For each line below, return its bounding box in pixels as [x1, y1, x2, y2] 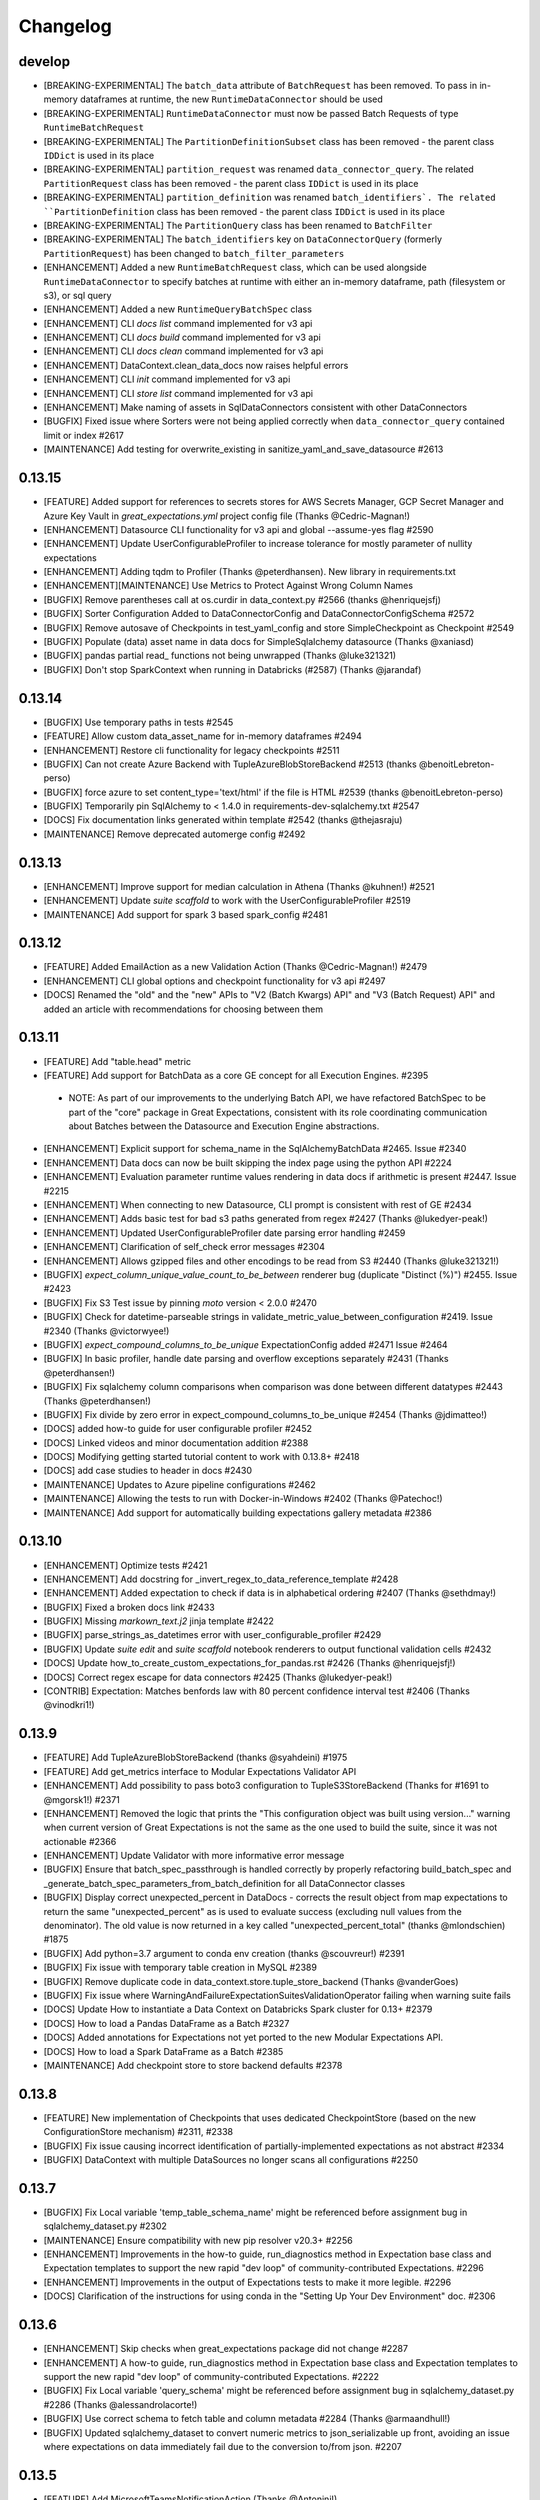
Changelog [18, 15, 112, 37]
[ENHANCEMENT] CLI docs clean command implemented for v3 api [43, 345, 324, 357]
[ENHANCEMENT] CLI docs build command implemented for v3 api [43, 331, 322, 344]
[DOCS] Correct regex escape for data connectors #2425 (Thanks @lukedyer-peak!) [43, 1671, 393, 1683]
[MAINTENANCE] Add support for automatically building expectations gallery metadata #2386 [43, 1506, 432, 1519]
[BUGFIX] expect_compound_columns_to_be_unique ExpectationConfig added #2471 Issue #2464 [43, 1338, 449, 1350]
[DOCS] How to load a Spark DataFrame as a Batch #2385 [43, 2045, 284, 2057]
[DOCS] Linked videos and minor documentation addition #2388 [43, 1436, 309, 1449]
